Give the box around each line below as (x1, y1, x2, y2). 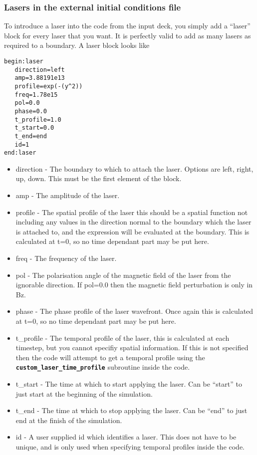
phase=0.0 (14, 107, 47, 115)
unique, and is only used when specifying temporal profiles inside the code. (15, 442, 245, 452)
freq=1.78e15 (14, 91, 58, 98)
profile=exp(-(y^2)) (14, 82, 83, 90)
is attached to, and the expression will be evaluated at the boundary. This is (15, 226, 250, 236)
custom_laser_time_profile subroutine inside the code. (15, 362, 190, 372)
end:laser (4, 149, 36, 157)
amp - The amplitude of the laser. (15, 190, 120, 201)
